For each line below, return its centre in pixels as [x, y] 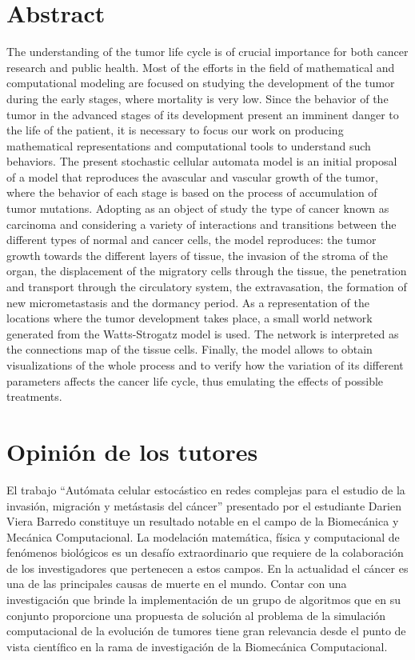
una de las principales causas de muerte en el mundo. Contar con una [177, 584]
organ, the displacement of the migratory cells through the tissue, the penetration [207, 271]
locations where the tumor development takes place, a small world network [190, 318]
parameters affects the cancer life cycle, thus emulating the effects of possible [195, 380]
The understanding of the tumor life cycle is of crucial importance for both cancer [207, 52]
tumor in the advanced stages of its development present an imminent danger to [203, 114]
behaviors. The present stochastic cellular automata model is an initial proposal [202, 161]
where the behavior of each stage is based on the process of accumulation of [192, 192]
